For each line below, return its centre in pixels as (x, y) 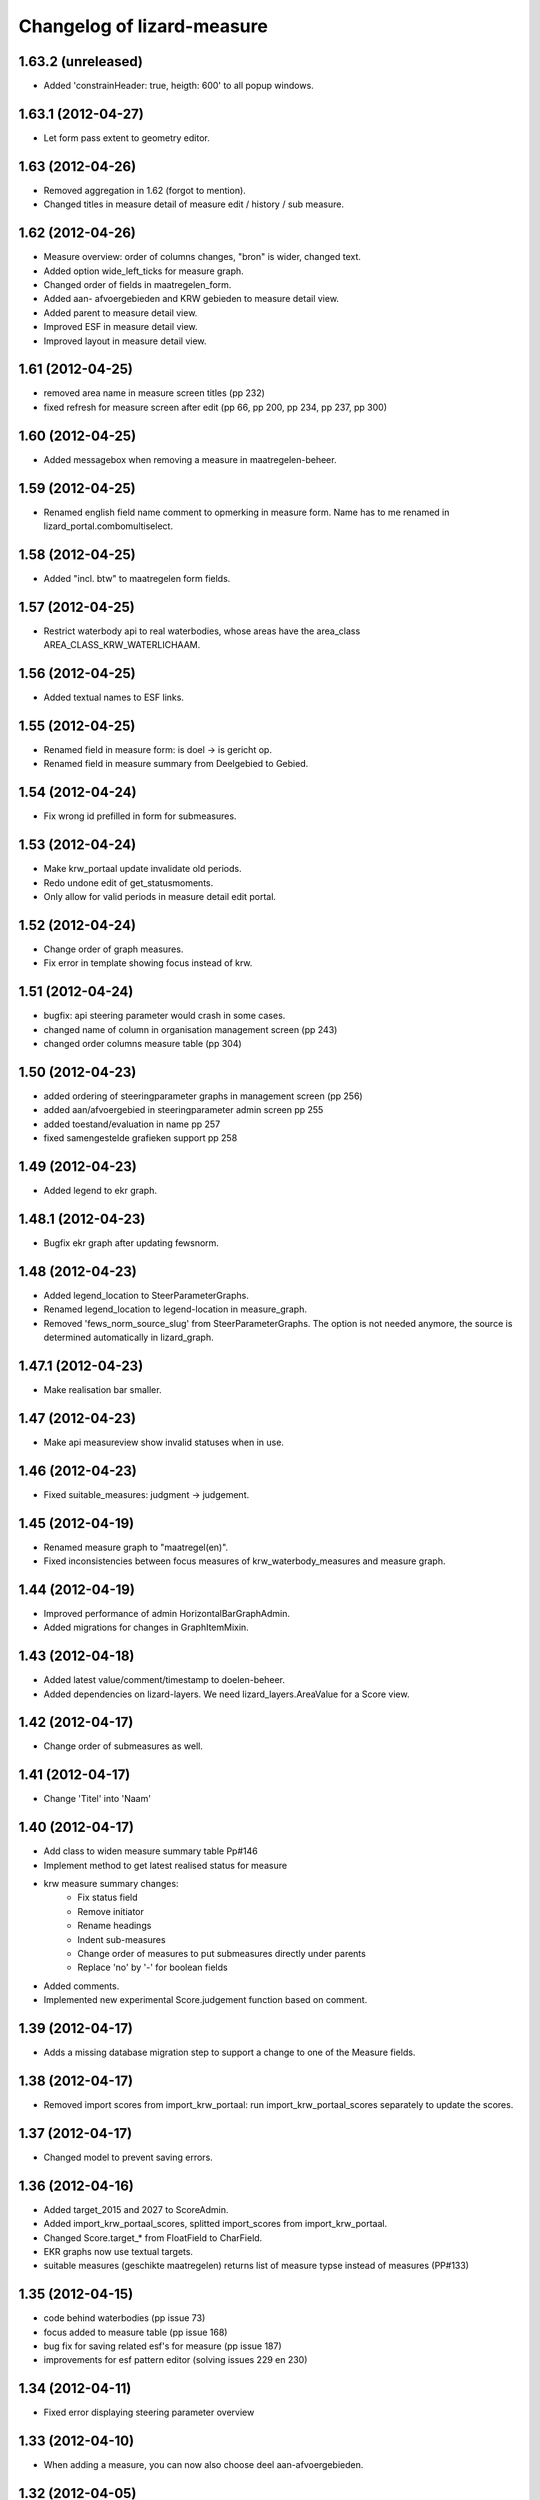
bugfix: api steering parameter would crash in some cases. (164, 1016)
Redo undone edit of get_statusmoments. (128, 882)
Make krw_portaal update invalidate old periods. (142, 869)
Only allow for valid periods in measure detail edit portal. (160, 897)
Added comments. (81, 1986)
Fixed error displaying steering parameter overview (149, 2412)
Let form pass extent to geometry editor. (126, 137)
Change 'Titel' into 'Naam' (97, 1799)
